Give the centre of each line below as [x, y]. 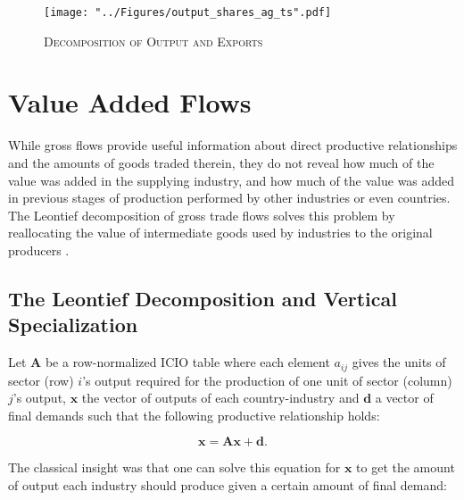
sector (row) [41, 380]
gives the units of [399, 362]
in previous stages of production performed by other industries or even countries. [229, 198]
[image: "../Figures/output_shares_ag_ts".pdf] [188, 12]
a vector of [404, 398]
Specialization [73, 325]
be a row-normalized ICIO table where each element [187, 362]
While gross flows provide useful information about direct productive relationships [233, 145]
